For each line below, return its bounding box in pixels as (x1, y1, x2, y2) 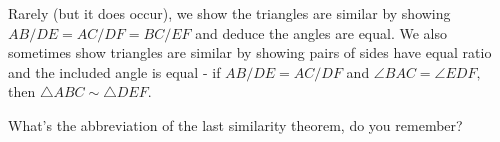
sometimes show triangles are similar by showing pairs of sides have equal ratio (8, 42, 492, 63)
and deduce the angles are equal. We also (195, 22, 447, 43)
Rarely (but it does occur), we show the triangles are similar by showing (8, 3, 451, 23)
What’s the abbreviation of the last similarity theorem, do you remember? (8, 114, 463, 135)
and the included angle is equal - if (8, 61, 221, 82)
